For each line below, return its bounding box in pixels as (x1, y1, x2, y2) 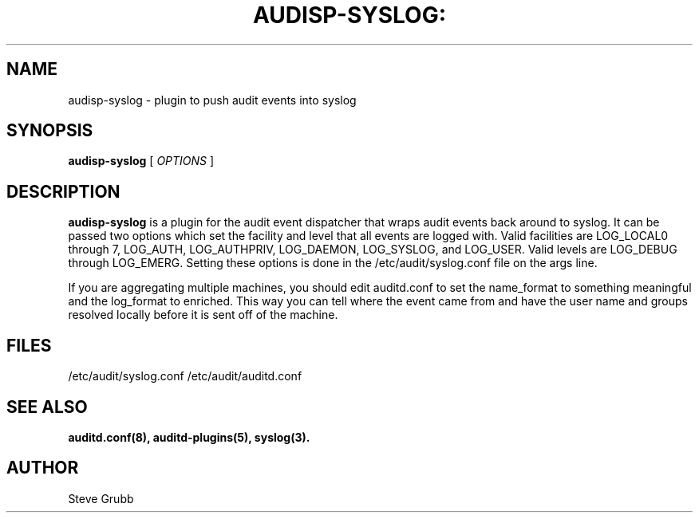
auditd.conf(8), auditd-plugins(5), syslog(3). (68, 430, 310, 444)
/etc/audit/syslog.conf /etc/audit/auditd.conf (68, 369, 302, 383)
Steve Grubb (68, 491, 134, 505)
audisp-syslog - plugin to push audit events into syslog (68, 92, 357, 107)
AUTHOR (6, 458, 79, 478)
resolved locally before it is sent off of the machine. (68, 308, 338, 322)
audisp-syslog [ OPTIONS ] (68, 154, 215, 168)
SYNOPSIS (6, 120, 93, 141)
